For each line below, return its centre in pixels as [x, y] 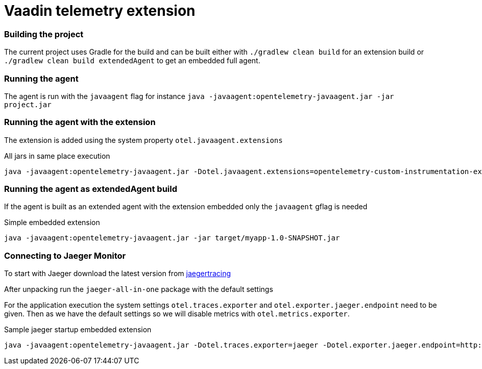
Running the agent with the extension [80, 122]
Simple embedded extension [52, 223]
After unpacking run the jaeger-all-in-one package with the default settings [139, 289]
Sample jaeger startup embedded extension [78, 330]
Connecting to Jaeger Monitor [65, 255]
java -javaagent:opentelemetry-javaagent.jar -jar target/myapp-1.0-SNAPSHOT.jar [172, 238]
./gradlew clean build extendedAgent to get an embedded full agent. [132, 61]
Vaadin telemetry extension [100, 11]
